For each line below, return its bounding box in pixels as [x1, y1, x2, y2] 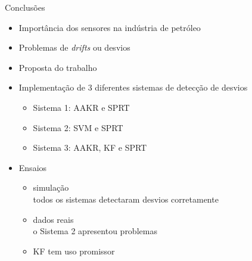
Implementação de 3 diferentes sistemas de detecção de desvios [18, 81, 248, 94]
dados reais [33, 213, 74, 225]
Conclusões [5, 1, 45, 13]
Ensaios [18, 161, 47, 173]
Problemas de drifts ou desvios [18, 41, 130, 54]
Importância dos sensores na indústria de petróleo [18, 21, 201, 33]
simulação [33, 181, 69, 194]
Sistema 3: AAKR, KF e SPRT [33, 141, 147, 154]
